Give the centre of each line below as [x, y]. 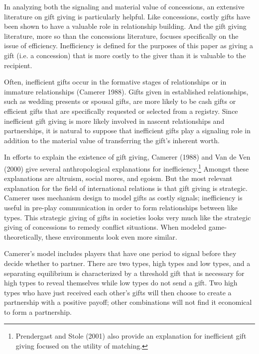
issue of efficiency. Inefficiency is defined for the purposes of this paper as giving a [129, 45]
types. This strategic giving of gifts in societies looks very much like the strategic [128, 217]
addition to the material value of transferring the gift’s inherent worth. [112, 140]
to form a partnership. [38, 311]
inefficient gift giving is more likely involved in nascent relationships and [114, 121]
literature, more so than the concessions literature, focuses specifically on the [121, 36]
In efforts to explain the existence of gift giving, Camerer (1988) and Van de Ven [127, 157]
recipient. [18, 65]
